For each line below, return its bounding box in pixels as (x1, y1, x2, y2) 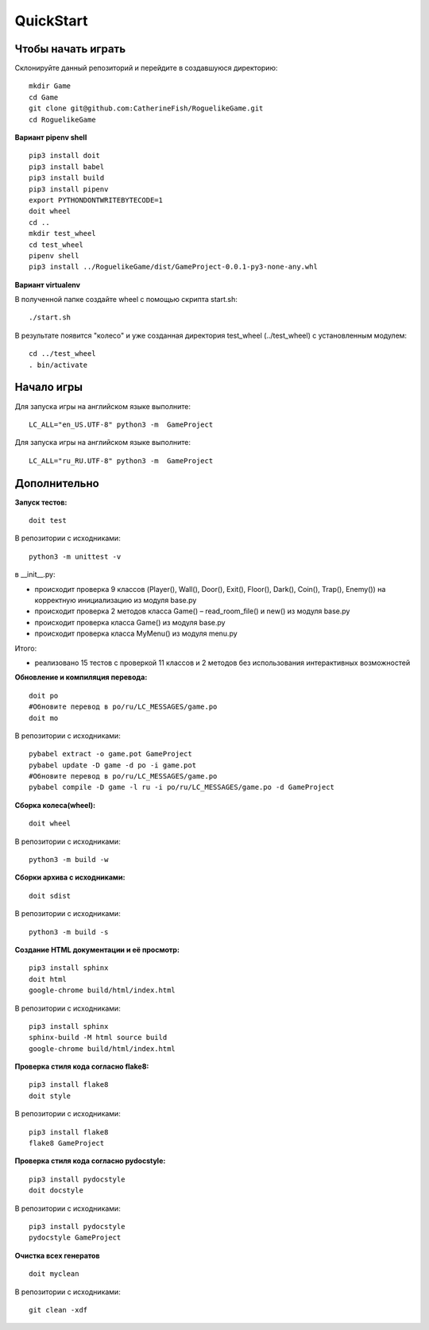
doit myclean (29, 1270, 79, 1278)
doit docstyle (29, 1186, 83, 1195)
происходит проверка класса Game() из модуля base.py (34, 617, 226, 627)
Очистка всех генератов (14, 1251, 100, 1260)
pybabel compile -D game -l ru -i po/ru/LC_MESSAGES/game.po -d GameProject (29, 783, 335, 792)
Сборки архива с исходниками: (14, 872, 126, 882)
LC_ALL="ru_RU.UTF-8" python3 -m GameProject (29, 456, 214, 465)
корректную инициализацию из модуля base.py (34, 595, 197, 605)
